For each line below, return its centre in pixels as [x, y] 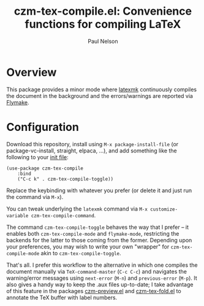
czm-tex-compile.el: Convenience [103, 11]
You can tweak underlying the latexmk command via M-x [77, 209]
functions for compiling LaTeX [103, 24]
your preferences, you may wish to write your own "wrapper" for [88, 247]
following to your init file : [37, 157]
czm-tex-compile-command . [63, 215]
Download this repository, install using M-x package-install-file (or [93, 144]
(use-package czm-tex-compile [45, 168]
